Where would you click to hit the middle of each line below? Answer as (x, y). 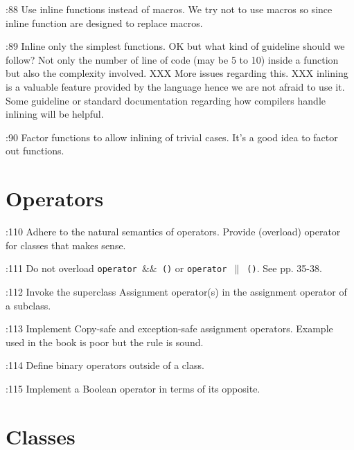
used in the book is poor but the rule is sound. (105, 342)
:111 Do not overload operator (71, 268)
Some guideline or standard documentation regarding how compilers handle (166, 100)
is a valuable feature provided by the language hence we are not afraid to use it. (175, 86)
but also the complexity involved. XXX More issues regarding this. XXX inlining (177, 73)
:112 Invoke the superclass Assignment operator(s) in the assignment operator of (176, 291)
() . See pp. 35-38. (284, 268)
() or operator (194, 268)
